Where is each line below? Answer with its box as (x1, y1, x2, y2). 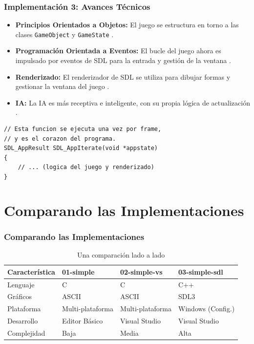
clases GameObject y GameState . (15, 29, 114, 39)
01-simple (62, 266, 95, 277)
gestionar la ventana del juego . (15, 81, 109, 91)
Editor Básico (62, 316, 103, 326)
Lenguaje (7, 279, 35, 289)
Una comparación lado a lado (77, 250, 165, 260)
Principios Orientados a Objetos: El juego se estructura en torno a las (15, 20, 239, 30)
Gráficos (7, 291, 32, 301)
